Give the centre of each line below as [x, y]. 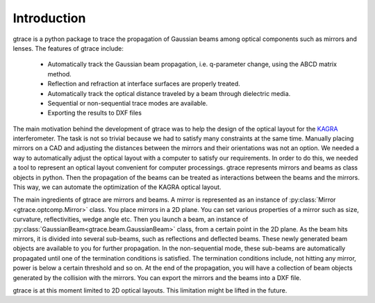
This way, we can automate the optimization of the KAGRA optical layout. [117, 187]
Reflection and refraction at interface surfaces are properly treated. [144, 84]
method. [60, 74]
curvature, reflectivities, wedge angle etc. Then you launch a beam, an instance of [131, 220]
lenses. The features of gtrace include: [68, 48]
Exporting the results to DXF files [95, 113]
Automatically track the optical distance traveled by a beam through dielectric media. [169, 93]
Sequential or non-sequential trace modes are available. [128, 103]
